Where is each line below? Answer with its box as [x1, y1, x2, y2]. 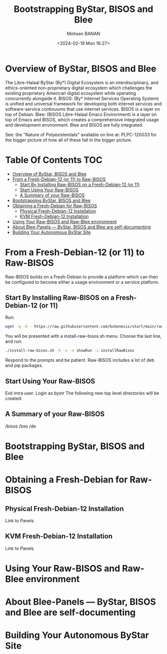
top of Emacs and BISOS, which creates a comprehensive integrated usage [5, 116, 159, 123]
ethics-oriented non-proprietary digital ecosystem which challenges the [5, 85, 153, 91]
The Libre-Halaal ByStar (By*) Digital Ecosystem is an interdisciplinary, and [5, 79, 159, 85]
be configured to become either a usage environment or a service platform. [5, 279, 160, 285]
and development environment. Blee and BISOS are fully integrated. [5, 122, 144, 128]
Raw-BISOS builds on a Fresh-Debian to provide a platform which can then [5, 273, 158, 280]
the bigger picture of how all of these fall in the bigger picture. [5, 137, 133, 143]
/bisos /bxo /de [5, 423, 36, 429]
